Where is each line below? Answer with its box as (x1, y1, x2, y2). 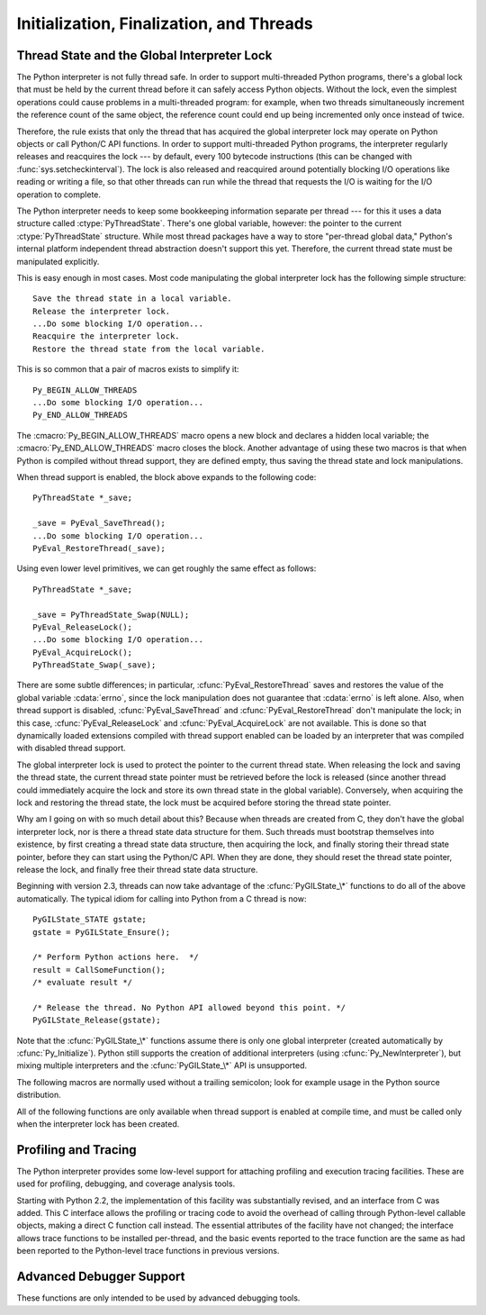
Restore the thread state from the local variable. (32, 343, 265, 354)
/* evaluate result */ (32, 977, 133, 988)
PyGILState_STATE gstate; (32, 914, 148, 925)
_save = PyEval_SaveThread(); (32, 518, 166, 529)
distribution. (16, 1090, 62, 1101)
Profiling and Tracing (16, 1142, 137, 1157)
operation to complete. (16, 189, 102, 200)
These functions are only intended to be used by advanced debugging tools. (16, 1292, 301, 1303)
